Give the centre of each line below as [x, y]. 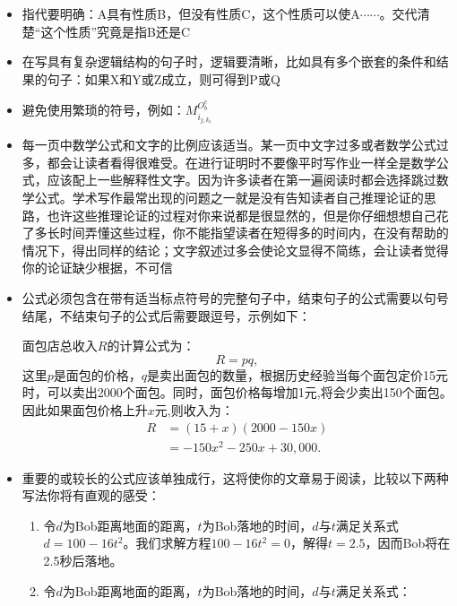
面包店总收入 [60, 346]
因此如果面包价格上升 [85, 409]
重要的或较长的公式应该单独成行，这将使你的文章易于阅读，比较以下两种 [235, 477]
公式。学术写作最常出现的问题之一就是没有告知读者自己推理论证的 [229, 197]
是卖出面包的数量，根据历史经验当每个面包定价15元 [298, 374]
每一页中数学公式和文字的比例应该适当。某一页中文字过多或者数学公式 [229, 145]
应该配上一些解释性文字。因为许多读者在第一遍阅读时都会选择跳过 [241, 180]
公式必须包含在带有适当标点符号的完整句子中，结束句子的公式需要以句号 [235, 297]
